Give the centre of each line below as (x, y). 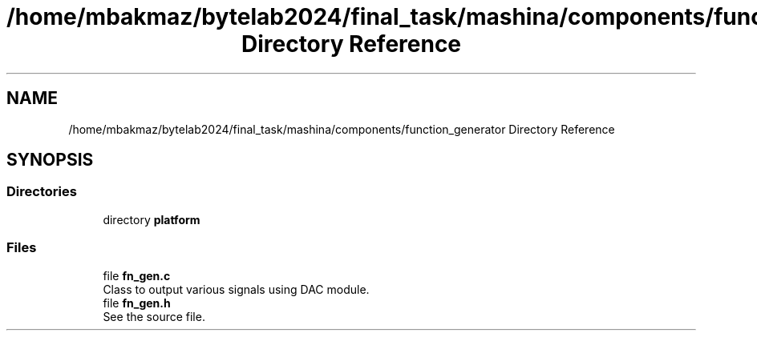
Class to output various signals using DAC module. (236, 289)
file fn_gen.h (137, 303)
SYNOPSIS (50, 160)
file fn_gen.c (137, 275)
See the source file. (154, 316)
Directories (42, 192)
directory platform (152, 219)
